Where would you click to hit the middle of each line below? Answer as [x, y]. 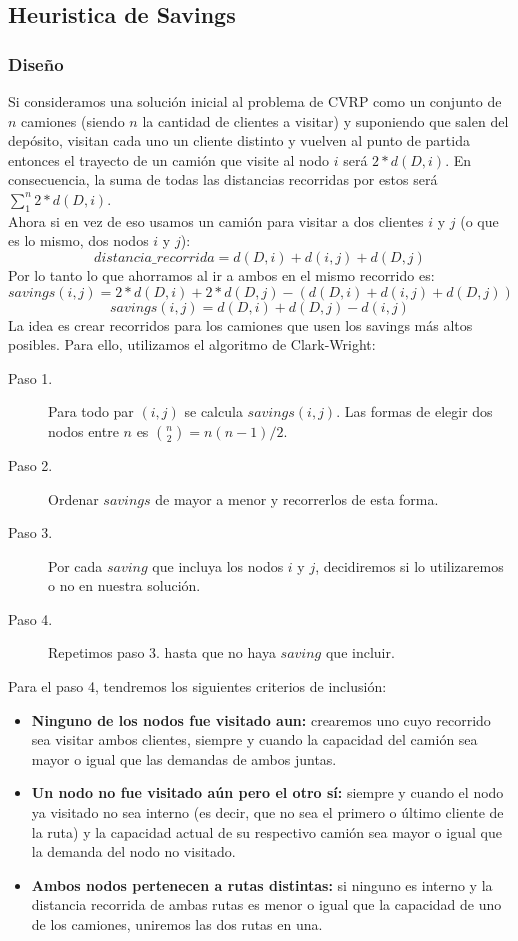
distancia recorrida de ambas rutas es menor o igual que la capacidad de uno [266, 904]
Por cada [75, 565]
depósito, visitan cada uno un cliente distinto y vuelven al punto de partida [239, 140]
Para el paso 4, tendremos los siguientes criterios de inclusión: [197, 686]
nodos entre [83, 430]
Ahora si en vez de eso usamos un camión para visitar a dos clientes [216, 220]
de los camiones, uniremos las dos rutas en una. [177, 924]
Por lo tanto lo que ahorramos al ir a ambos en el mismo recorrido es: [221, 274]
